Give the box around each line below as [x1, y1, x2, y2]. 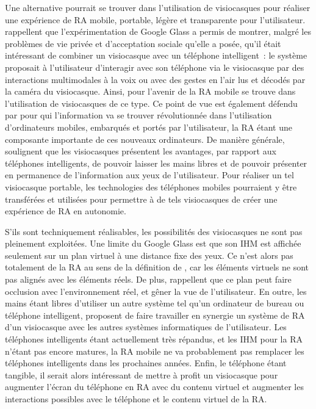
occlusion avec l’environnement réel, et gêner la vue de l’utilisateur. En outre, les [5, 284, 307, 297]
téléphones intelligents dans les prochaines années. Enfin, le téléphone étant [5, 357, 287, 369]
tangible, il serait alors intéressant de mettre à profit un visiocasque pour [5, 368, 278, 381]
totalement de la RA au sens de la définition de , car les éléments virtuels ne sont [5, 261, 309, 273]
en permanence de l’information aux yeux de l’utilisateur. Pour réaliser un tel [5, 168, 294, 181]
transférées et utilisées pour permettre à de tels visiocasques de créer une [5, 192, 278, 205]
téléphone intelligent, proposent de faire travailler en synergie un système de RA [5, 308, 305, 321]
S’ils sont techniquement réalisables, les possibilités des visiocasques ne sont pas [5, 225, 303, 237]
